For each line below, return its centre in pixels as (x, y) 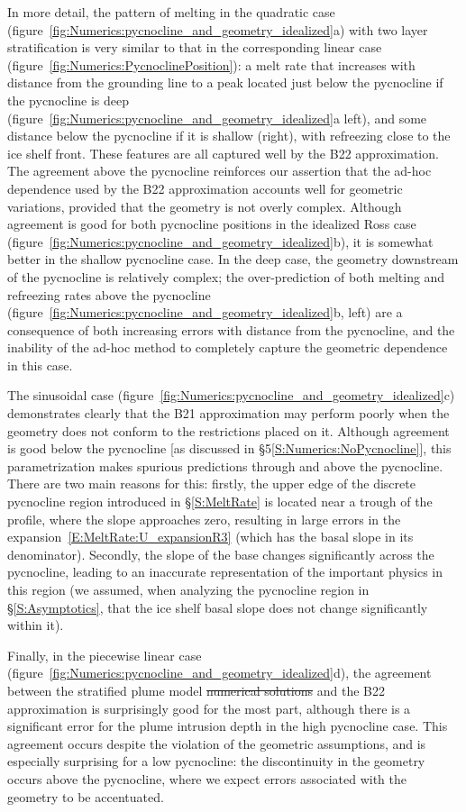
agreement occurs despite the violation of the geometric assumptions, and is (217, 743)
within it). (36, 625)
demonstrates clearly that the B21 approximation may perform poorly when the (228, 413)
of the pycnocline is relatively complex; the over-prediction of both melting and (226, 276)
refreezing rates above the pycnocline (109, 294)
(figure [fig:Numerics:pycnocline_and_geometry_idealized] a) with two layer (218, 29)
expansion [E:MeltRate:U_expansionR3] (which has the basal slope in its (210, 537)
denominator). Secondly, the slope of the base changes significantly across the (221, 554)
